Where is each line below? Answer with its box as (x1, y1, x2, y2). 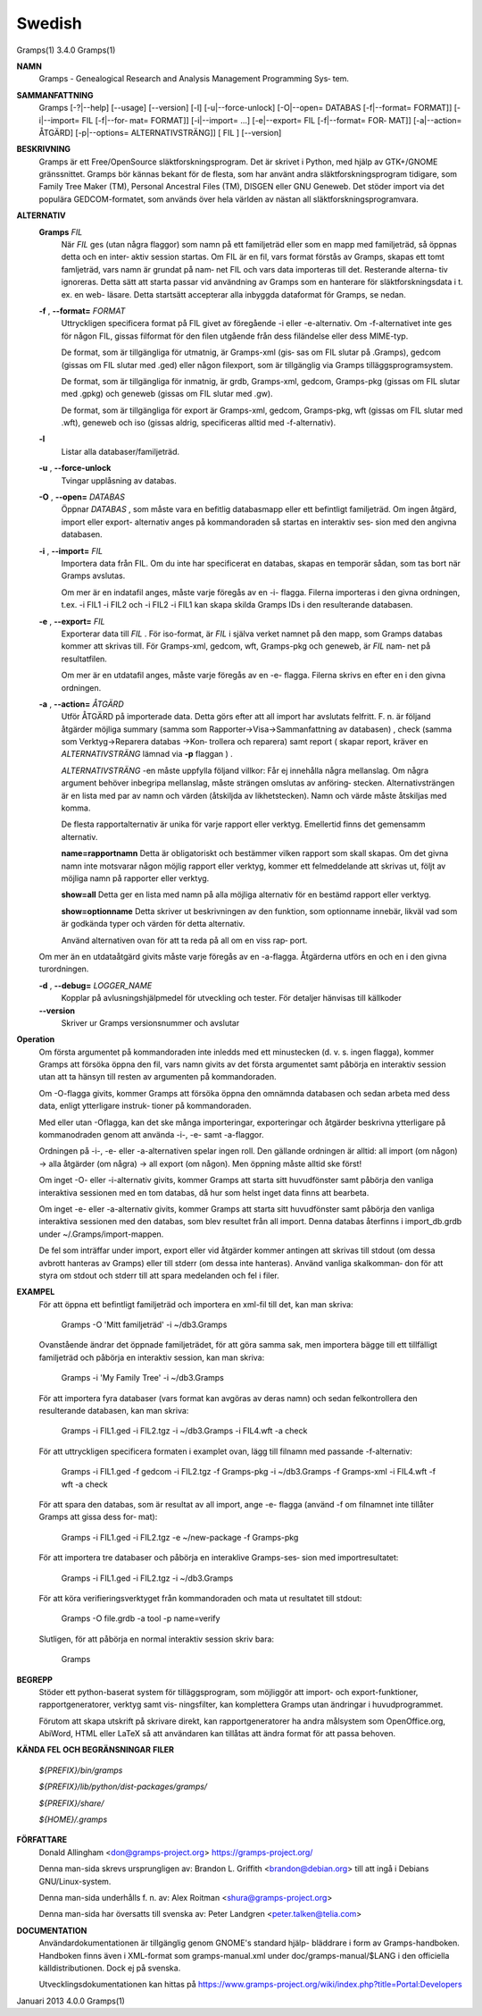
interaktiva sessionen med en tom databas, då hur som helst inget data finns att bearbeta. (38, 1187, 370, 1197)
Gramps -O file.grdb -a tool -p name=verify (61, 1613, 220, 1624)
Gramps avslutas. (61, 570, 126, 581)
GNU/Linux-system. (38, 1876, 112, 1886)
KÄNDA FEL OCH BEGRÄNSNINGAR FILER (16, 1744, 174, 1755)
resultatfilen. (61, 653, 107, 664)
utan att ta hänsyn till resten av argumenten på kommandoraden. (38, 1071, 277, 1082)
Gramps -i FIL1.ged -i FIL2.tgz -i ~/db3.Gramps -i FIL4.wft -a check (61, 1425, 308, 1436)
